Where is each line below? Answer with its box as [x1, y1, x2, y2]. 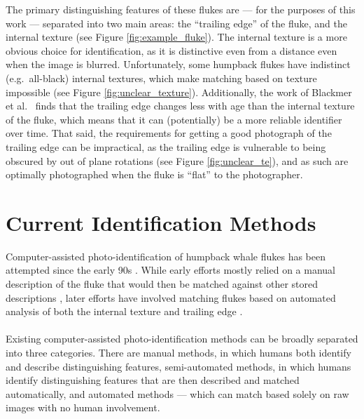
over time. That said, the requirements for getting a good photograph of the [6, 126, 332, 140]
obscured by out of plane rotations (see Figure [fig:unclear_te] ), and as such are [6, 153, 349, 168]
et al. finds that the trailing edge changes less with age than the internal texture [6, 98, 355, 113]
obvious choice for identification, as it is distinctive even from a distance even [6, 43, 337, 58]
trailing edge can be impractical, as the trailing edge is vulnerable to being [6, 139, 326, 154]
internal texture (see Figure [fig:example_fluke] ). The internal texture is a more [6, 29, 347, 44]
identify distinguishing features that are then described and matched [6, 373, 300, 387]
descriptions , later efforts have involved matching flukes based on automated [6, 290, 336, 305]
